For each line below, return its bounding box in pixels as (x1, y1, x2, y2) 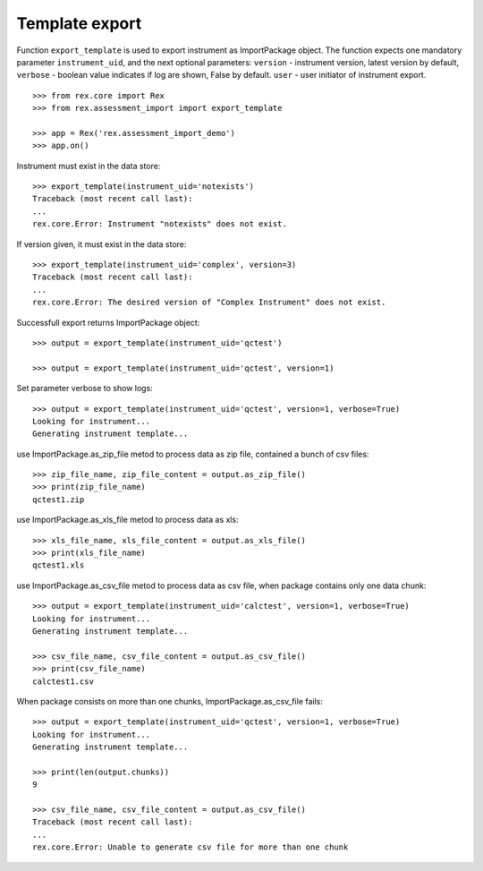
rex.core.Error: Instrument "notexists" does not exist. (32, 219, 288, 229)
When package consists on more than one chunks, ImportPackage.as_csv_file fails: (16, 696, 324, 706)
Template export (16, 13, 142, 33)
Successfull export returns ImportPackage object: (16, 317, 200, 328)
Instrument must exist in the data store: (16, 160, 161, 171)
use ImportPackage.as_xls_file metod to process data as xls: (16, 515, 239, 525)
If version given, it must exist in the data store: (16, 238, 187, 250)
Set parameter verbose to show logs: (16, 383, 154, 394)
